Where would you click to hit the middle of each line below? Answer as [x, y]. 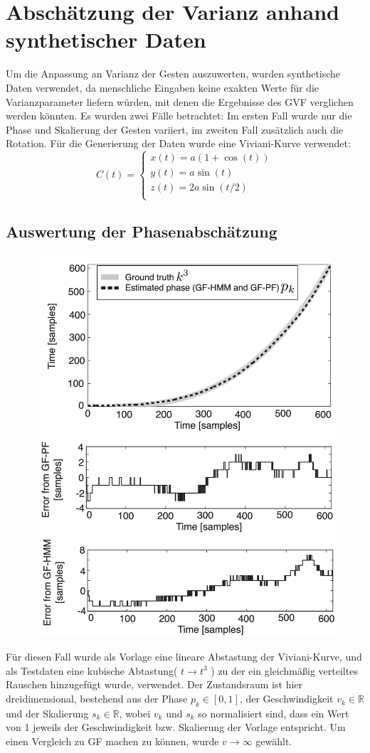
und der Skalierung [47, 713]
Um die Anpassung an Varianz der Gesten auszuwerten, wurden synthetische [173, 74]
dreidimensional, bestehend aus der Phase [97, 699]
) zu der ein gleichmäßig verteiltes [284, 670]
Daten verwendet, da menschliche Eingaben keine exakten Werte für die [163, 87]
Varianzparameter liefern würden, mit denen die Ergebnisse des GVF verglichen [180, 101]
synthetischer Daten [106, 39]
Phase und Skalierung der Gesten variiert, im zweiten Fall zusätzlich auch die [175, 129]
